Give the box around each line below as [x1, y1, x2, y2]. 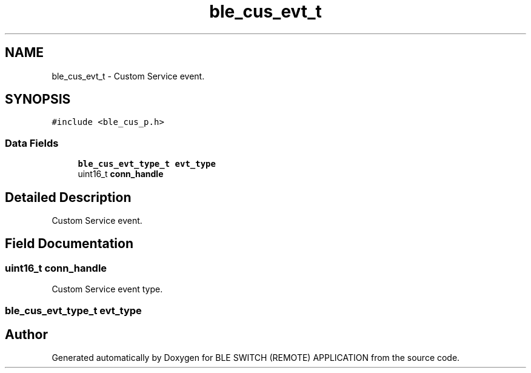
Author [5, 327, 48, 343]
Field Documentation [5, 236, 133, 252]
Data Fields [5, 136, 59, 149]
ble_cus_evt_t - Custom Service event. [52, 70, 205, 81]
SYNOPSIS [5, 92, 71, 107]
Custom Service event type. [52, 284, 163, 295]
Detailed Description [5, 189, 132, 205]
